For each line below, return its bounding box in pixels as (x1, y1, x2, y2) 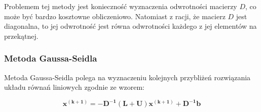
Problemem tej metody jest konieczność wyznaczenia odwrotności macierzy (4, 1, 237, 11)
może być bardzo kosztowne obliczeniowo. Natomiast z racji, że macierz (4, 11, 226, 21)
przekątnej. (4, 30, 39, 41)
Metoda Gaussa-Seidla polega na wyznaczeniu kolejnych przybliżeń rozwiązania (4, 72, 251, 82)
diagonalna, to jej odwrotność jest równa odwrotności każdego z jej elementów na (4, 21, 257, 31)
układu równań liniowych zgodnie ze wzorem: (4, 82, 145, 92)
